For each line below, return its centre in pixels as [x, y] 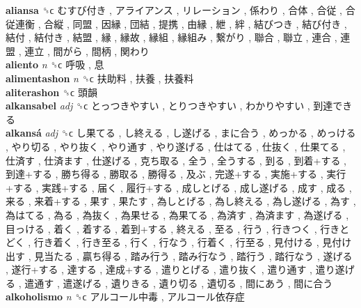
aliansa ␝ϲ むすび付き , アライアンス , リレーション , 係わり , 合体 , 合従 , [174, 10]
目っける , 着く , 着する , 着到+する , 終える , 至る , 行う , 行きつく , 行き [173, 228]
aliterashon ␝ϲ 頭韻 [51, 92]
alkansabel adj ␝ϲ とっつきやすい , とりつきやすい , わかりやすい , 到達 [169, 106]
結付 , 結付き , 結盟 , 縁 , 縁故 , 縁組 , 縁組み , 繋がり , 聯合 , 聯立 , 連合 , [171, 37]
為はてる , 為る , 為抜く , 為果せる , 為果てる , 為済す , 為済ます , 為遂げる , [177, 214]
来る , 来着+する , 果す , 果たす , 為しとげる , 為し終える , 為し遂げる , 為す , [181, 201]
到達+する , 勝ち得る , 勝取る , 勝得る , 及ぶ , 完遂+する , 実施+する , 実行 [176, 174]
